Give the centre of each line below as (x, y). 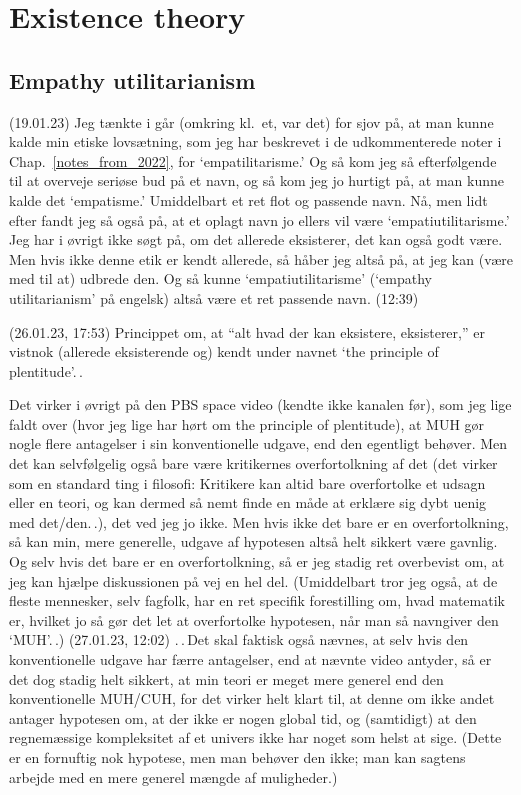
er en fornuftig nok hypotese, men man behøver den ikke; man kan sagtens (237, 756)
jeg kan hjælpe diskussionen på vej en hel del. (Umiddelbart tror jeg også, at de (253, 580)
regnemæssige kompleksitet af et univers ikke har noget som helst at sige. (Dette (255, 737)
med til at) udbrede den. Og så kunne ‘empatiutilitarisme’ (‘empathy (220, 278)
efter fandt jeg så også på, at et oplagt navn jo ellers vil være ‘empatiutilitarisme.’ (259, 219)
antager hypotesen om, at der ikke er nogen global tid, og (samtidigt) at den (243, 717)
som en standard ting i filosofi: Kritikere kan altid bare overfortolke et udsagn (247, 482)
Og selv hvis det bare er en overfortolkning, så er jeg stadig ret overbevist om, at (257, 561)
